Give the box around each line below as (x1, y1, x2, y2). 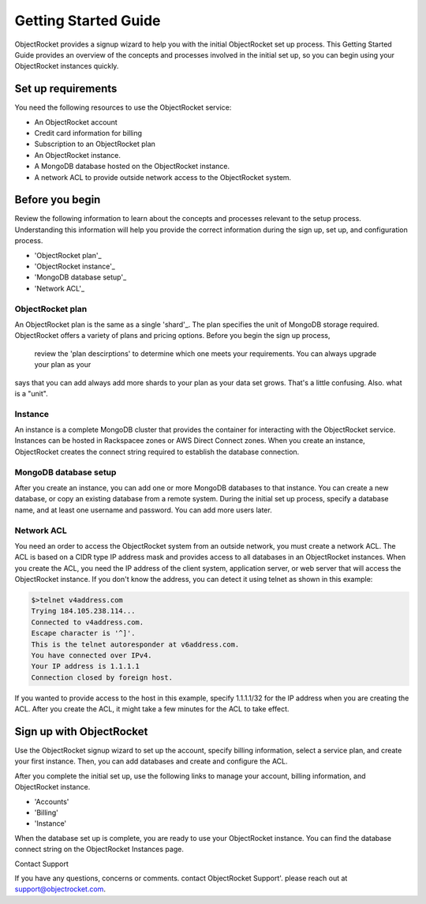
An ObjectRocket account (34, 117, 118, 126)
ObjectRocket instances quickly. (14, 62, 119, 71)
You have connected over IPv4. (31, 651, 153, 660)
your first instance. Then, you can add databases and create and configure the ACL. (14, 756, 288, 766)
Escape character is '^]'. (31, 628, 136, 638)
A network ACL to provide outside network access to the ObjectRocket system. (34, 172, 292, 182)
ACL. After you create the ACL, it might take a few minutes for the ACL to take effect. (14, 704, 290, 714)
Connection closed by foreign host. (31, 673, 174, 682)
